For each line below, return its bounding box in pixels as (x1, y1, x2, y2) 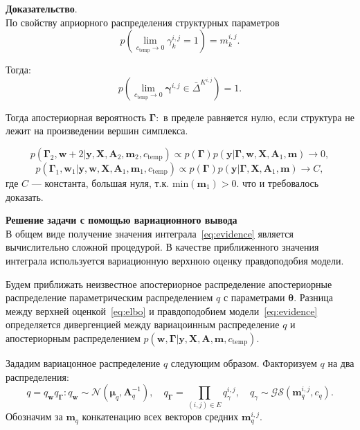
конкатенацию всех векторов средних (82, 409, 239, 424)
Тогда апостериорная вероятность (6, 109, 146, 124)
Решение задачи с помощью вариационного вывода (6, 213, 237, 227)
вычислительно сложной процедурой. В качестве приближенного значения (6, 240, 319, 254)
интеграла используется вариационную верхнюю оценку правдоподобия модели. (6, 253, 344, 267)
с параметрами (223, 290, 285, 305)
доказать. (6, 189, 44, 204)
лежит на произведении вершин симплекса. (6, 123, 188, 138)
